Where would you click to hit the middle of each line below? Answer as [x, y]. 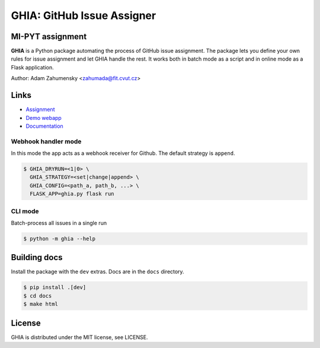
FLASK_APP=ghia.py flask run [72, 194]
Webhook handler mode [46, 141]
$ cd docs [38, 296]
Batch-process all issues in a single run [59, 223]
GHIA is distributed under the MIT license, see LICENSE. [79, 337]
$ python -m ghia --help [60, 238]
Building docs [37, 257]
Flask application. [32, 67]
